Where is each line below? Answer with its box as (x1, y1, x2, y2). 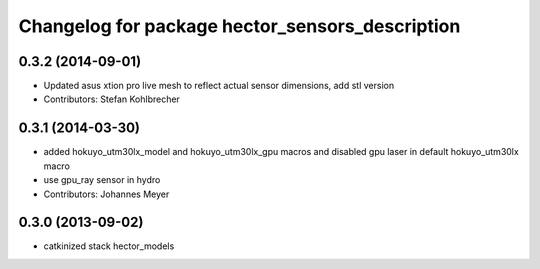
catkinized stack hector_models (43, 240, 175, 252)
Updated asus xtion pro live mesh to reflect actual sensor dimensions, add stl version (43, 80, 395, 92)
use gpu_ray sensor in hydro (43, 174, 161, 186)
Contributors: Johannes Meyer (43, 188, 170, 200)
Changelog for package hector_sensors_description (18, 15, 461, 37)
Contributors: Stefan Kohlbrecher (43, 93, 180, 105)
